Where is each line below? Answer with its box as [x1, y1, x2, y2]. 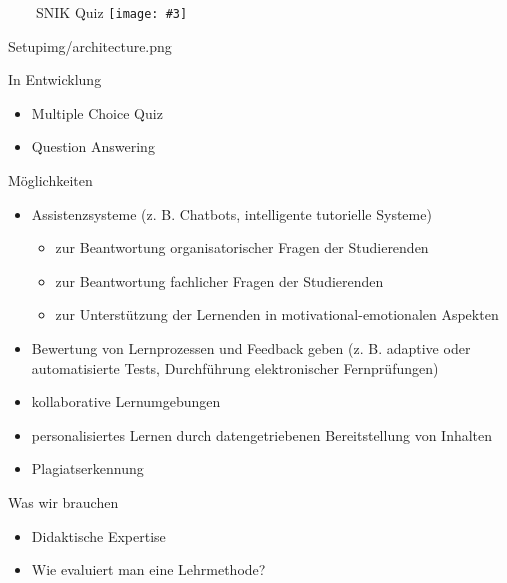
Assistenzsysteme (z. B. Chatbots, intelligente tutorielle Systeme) [31, 203, 432, 224]
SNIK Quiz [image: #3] [35, 2, 188, 22]
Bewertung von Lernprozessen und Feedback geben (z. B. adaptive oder [31, 338, 471, 358]
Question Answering [31, 136, 155, 157]
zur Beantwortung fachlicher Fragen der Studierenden [55, 270, 384, 291]
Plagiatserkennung [31, 458, 144, 479]
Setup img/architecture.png [8, 35, 172, 56]
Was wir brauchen [8, 491, 119, 512]
